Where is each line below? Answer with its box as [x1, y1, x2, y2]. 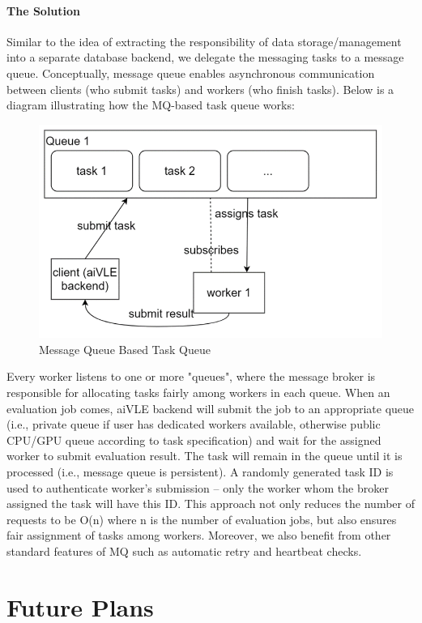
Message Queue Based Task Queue [39, 340, 211, 357]
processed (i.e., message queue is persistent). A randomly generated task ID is [6, 463, 394, 480]
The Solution [6, 2, 81, 19]
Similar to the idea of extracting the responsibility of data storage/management [6, 32, 402, 49]
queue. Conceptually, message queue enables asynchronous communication [6, 64, 375, 81]
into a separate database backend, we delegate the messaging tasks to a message [6, 49, 404, 66]
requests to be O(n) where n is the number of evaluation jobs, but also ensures [6, 510, 397, 527]
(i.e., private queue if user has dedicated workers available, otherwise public [6, 416, 381, 433]
